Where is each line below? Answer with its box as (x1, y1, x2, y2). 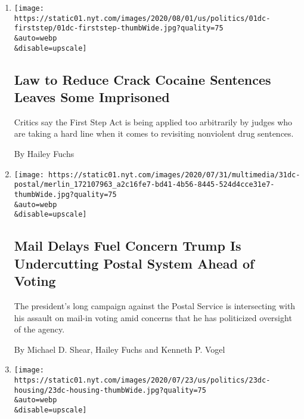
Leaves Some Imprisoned (14, 88, 170, 106)
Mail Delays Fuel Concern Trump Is (14, 236, 241, 255)
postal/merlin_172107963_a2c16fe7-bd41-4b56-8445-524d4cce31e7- (14, 180, 275, 189)
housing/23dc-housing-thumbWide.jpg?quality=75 (14, 386, 206, 395)
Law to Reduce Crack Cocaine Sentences (14, 70, 271, 88)
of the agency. (14, 323, 65, 335)
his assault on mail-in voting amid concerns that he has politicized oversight (14, 311, 292, 324)
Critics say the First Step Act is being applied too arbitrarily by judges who (14, 115, 293, 128)
